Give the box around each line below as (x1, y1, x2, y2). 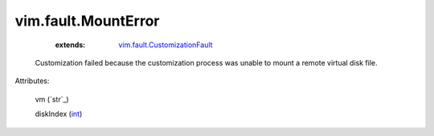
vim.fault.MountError (14, 12, 160, 30)
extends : (55, 40, 86, 50)
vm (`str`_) (35, 94, 69, 104)
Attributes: (14, 76, 50, 86)
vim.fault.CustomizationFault (118, 40, 213, 50)
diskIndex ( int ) (35, 109, 83, 119)
